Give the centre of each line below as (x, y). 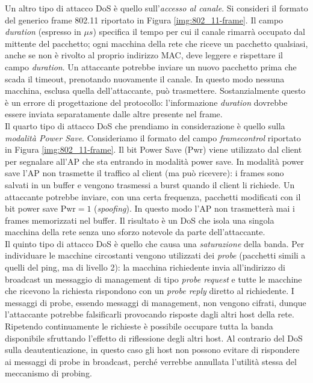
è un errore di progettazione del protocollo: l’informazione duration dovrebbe (146, 102)
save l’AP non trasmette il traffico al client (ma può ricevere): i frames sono (144, 173)
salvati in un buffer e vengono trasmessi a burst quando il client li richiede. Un (150, 184)
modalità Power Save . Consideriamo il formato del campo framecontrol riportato (153, 137)
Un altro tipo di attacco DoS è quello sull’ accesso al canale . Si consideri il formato (156, 8)
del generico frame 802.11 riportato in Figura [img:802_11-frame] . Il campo (144, 20)
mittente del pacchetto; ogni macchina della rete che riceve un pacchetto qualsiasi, (156, 43)
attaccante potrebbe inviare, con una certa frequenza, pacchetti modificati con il (153, 196)
